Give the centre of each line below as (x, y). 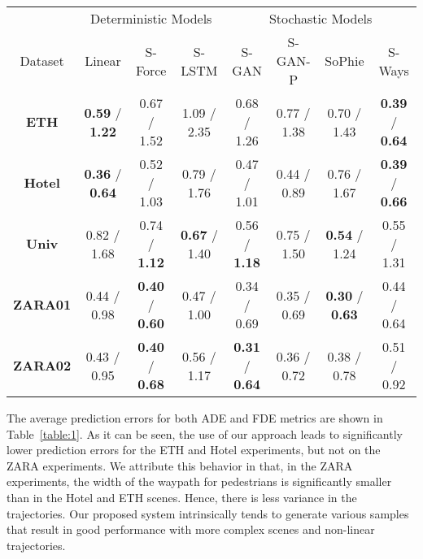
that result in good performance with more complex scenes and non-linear (191, 529)
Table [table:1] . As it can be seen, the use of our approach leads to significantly (205, 433)
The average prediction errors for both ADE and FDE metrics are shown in (195, 418)
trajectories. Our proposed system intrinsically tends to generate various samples (208, 513)
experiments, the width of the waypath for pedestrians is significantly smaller (199, 481)
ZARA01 (42, 304)
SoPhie (345, 61)
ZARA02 (42, 365)
